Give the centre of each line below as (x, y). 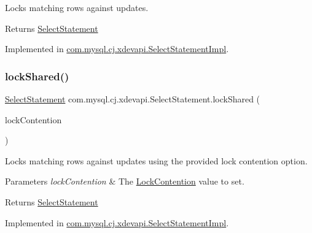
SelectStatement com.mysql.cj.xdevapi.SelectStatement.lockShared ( (133, 99)
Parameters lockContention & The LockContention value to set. (125, 181)
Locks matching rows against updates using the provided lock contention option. (156, 160)
